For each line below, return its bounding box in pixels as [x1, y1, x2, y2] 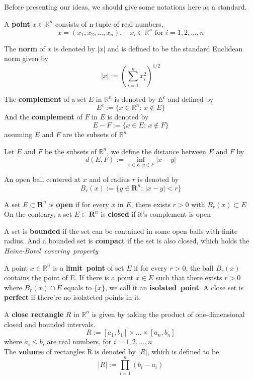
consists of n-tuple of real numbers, [55, 18, 163, 29]
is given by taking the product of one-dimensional [92, 308, 245, 319]
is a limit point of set [53, 262, 124, 273]
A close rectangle [4, 308, 64, 319]
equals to [64, 282, 92, 292]
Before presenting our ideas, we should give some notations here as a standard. [4, 2, 247, 12]
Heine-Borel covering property [4, 245, 99, 256]
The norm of [4, 43, 45, 53]
